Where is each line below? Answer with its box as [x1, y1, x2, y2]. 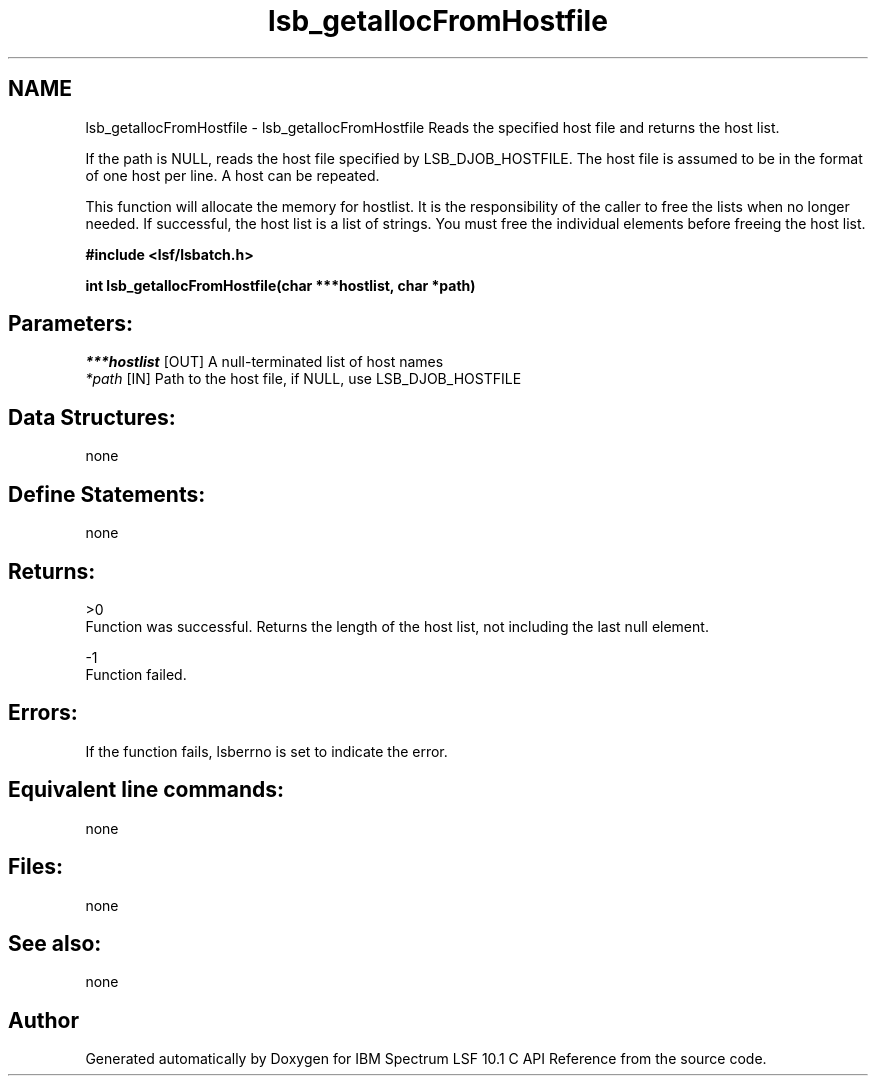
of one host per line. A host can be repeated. [85, 166, 380, 184]
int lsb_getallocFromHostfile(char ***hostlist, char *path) [85, 276, 476, 294]
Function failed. [85, 665, 187, 683]
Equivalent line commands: [8, 777, 285, 803]
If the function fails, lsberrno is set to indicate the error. [85, 742, 448, 760]
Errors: [8, 700, 78, 726]
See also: [8, 930, 102, 956]
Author [8, 1007, 79, 1033]
